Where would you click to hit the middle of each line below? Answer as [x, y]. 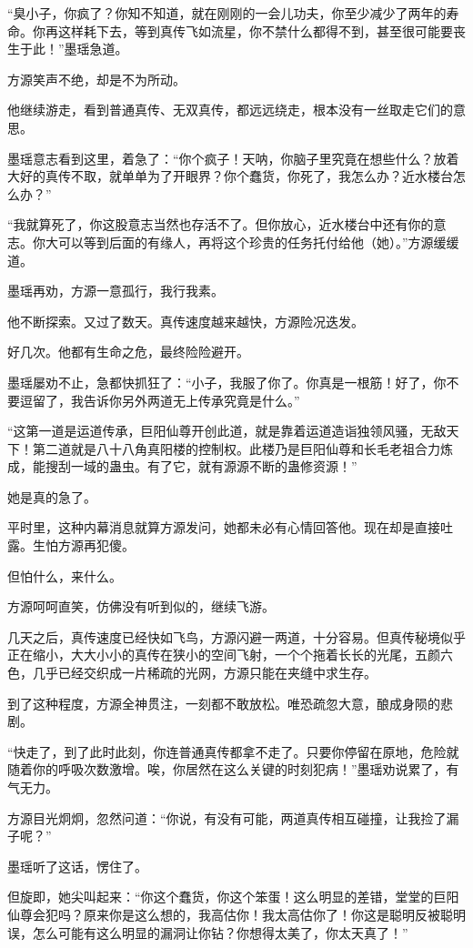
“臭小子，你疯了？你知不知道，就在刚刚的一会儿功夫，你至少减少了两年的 [227, 13]
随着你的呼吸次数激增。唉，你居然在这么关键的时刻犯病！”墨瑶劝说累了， [227, 769]
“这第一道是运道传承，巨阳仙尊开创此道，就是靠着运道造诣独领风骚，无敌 [227, 431]
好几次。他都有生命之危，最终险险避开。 [128, 352]
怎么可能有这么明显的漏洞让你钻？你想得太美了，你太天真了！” [220, 932]
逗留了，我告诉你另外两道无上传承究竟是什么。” [160, 400]
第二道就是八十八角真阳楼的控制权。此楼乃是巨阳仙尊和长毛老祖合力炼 [242, 448]
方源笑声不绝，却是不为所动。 [96, 79]
